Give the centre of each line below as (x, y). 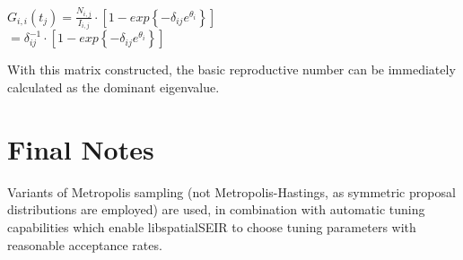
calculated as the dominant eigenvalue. (114, 87)
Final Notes (81, 148)
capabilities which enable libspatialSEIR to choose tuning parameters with (212, 226)
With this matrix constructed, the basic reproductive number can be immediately (231, 69)
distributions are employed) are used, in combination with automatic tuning (216, 209)
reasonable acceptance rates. (85, 244)
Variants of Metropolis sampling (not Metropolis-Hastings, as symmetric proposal (231, 191)
